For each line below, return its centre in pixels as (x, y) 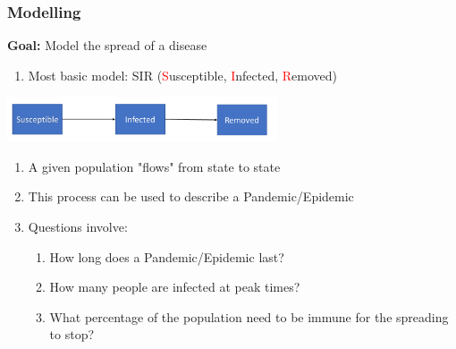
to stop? (72, 334)
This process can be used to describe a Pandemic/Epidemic (191, 196)
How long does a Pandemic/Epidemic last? (167, 256)
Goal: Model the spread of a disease (107, 45)
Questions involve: (78, 226)
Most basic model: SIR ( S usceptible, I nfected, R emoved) (183, 75)
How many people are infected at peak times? (175, 287)
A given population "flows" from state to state (154, 166)
